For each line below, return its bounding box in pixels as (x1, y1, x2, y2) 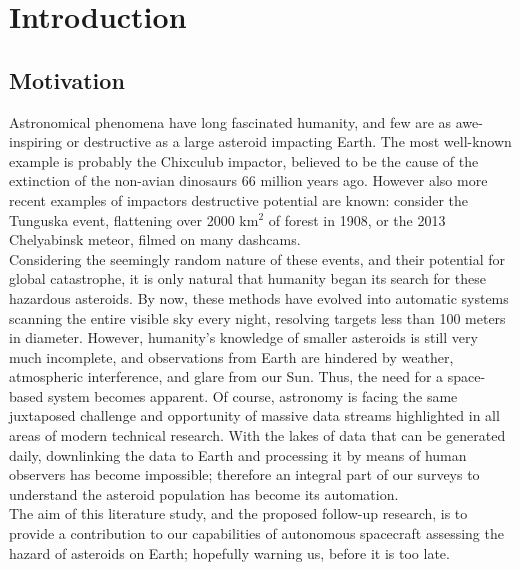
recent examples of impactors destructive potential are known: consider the (9, 189, 468, 210)
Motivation (9, 64, 125, 95)
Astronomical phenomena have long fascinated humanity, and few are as (9, 111, 452, 132)
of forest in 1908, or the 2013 (268, 209, 446, 230)
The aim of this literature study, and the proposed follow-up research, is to (9, 503, 468, 524)
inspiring (9, 131, 63, 152)
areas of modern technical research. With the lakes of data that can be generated (9, 425, 506, 446)
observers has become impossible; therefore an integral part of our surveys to (9, 464, 480, 485)
